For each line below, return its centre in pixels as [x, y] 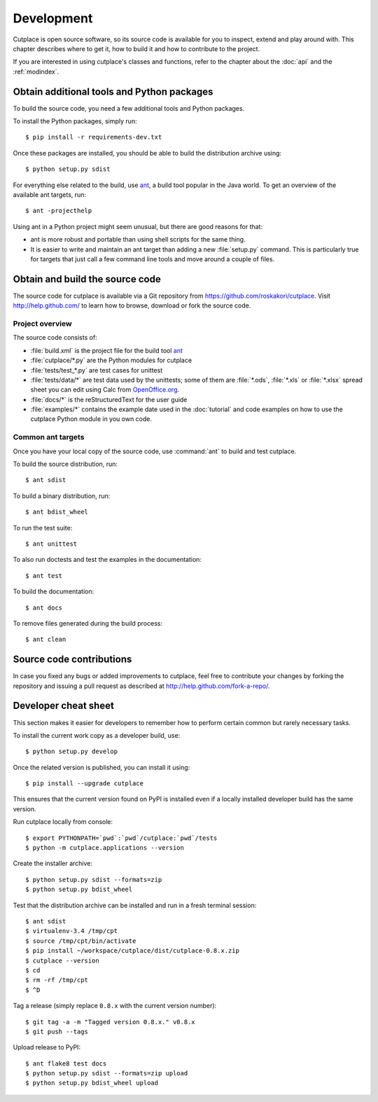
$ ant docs [44, 607]
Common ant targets [49, 437]
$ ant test [44, 576]
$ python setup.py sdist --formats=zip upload [107, 1073]
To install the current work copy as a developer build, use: [97, 735]
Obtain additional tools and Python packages [113, 91]
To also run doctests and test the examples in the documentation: [107, 560]
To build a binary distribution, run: [62, 496]
